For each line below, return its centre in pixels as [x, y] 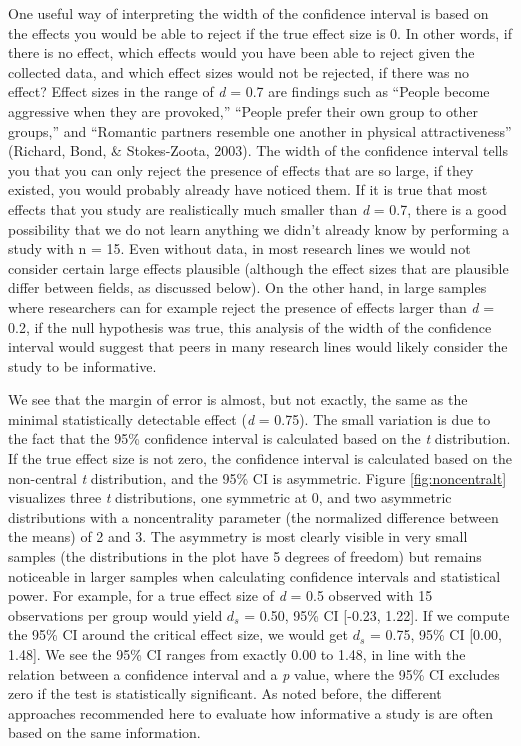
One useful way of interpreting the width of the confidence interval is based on [248, 13]
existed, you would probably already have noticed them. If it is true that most [248, 189]
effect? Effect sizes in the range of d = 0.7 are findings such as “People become [249, 91]
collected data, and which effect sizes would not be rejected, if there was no [239, 71]
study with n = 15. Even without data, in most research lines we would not [239, 248]
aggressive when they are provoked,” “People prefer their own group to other [243, 110]
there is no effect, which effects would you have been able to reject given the [241, 52]
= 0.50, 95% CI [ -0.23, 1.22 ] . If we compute [377, 614]
